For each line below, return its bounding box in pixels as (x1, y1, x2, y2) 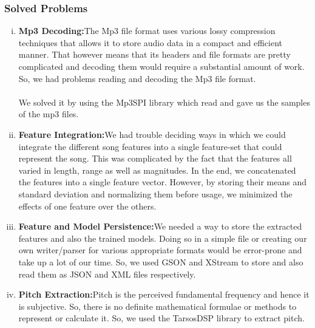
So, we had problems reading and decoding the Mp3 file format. (18, 72, 256, 84)
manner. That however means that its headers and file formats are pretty (18, 48, 291, 61)
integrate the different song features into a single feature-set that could (18, 140, 282, 152)
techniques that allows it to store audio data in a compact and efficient (18, 36, 283, 49)
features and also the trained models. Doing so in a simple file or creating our (18, 231, 307, 244)
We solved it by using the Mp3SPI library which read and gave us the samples (18, 95, 310, 108)
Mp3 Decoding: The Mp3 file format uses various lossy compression (18, 24, 276, 37)
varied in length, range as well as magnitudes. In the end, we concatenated (18, 163, 296, 176)
